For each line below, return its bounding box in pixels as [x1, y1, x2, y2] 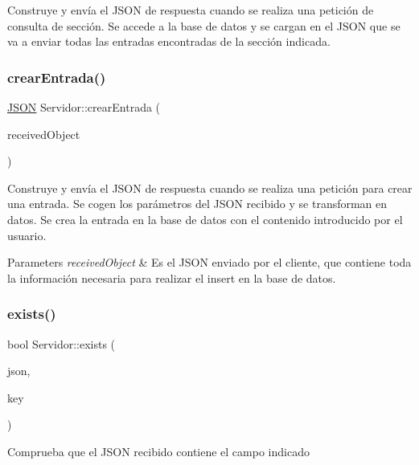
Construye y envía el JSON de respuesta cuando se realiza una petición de [7, 2, 374, 18]
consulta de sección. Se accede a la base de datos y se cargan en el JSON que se [7, 17, 401, 34]
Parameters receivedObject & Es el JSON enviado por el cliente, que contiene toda [7, 254, 412, 271]
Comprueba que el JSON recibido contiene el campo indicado [7, 443, 310, 459]
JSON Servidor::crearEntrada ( [7, 99, 161, 115]
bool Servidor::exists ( [7, 335, 116, 352]
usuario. [7, 226, 47, 243]
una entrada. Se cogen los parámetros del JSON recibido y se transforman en [7, 195, 388, 212]
